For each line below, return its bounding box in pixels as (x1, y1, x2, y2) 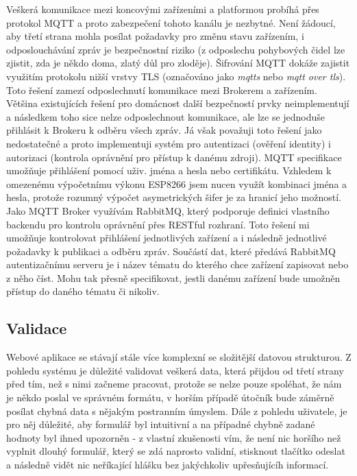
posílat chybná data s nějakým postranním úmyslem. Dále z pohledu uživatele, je (6, 403, 347, 418)
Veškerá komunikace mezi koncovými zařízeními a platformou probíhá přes (6, 2, 319, 16)
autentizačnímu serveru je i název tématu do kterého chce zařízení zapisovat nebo (6, 257, 349, 272)
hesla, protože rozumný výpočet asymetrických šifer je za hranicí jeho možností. (6, 190, 341, 204)
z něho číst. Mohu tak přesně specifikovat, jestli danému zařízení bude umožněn (6, 270, 341, 285)
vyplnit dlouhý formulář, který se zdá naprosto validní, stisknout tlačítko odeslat (6, 444, 345, 458)
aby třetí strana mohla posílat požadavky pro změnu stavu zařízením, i (6, 29, 304, 43)
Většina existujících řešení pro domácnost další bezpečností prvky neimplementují (6, 96, 349, 110)
